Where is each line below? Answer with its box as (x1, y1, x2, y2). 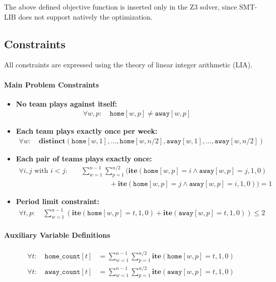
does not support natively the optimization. (18, 11, 153, 22)
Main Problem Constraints (4, 79, 99, 89)
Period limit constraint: (16, 196, 99, 206)
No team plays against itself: (16, 98, 117, 109)
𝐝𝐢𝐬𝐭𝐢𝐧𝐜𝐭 (38, 138, 65, 145)
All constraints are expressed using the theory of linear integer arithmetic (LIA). (4, 59, 253, 70)
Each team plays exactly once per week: (16, 126, 158, 136)
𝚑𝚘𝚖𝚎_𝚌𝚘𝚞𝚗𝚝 (44, 253, 81, 260)
